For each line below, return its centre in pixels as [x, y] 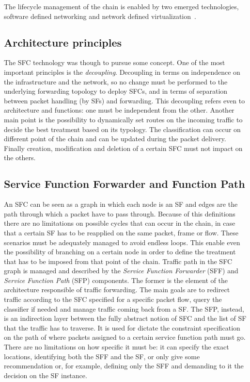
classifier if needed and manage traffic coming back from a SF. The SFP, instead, [124, 308]
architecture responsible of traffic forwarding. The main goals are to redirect [117, 290]
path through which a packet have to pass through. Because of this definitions [120, 213]
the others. [20, 158]
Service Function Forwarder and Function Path [125, 184]
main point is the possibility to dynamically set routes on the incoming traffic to [123, 119]
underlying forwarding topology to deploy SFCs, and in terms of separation [116, 91]
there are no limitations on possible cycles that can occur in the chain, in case [120, 223]
